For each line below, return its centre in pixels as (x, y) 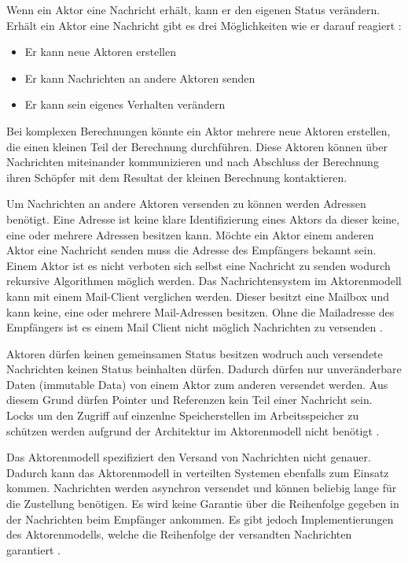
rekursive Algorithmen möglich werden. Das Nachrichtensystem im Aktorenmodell (204, 281)
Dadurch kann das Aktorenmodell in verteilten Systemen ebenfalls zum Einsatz (198, 472)
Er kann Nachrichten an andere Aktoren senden (140, 78)
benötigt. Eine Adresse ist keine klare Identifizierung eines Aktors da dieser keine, (203, 219)
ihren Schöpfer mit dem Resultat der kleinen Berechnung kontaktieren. (177, 177)
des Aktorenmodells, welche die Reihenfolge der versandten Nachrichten (179, 534)
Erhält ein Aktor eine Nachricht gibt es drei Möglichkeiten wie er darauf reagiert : (204, 25)
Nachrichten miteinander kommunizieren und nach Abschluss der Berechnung (193, 162)
